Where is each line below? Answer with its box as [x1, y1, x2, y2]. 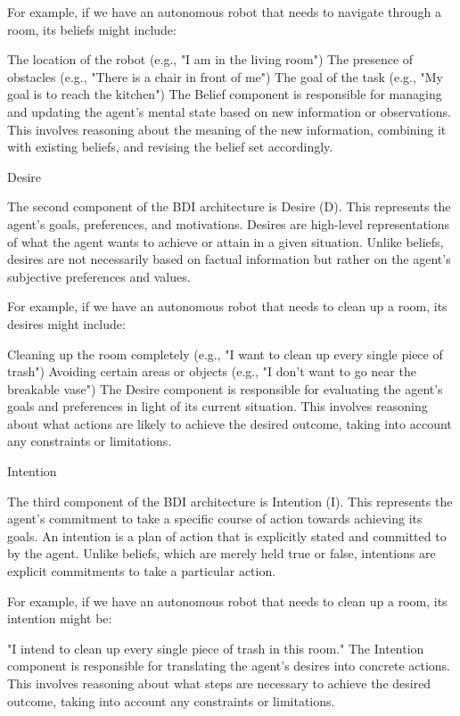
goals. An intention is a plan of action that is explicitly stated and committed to [7, 526, 447, 545]
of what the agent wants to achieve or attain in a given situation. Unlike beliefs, [7, 232, 444, 251]
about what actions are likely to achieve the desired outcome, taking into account [7, 414, 452, 432]
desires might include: [7, 314, 126, 333]
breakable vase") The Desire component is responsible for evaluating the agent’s [7, 379, 443, 398]
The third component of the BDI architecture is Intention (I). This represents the [7, 491, 453, 510]
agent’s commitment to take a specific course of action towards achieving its [7, 509, 423, 528]
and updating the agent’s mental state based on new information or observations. [7, 102, 451, 120]
